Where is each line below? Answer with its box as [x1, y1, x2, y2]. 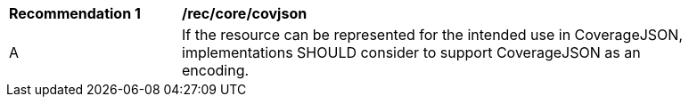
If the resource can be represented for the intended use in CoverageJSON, [182, 26, 683, 44]
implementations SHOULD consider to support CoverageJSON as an [182, 44, 641, 61]
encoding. [182, 61, 250, 79]
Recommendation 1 [9, 4, 141, 22]
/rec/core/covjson [182, 4, 308, 22]
